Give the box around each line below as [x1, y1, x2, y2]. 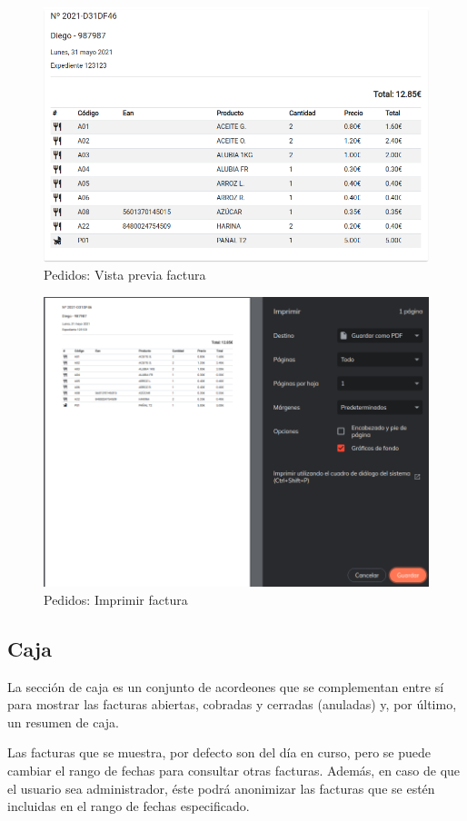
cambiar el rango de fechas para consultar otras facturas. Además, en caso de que [7, 761, 461, 780]
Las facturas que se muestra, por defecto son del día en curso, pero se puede [7, 743, 431, 762]
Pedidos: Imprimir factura [44, 589, 188, 608]
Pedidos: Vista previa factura [44, 265, 206, 284]
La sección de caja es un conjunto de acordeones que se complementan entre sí [7, 677, 444, 696]
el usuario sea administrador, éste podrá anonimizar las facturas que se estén [7, 778, 435, 797]
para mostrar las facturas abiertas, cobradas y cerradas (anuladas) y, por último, [7, 695, 457, 714]
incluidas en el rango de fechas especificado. [7, 796, 250, 816]
